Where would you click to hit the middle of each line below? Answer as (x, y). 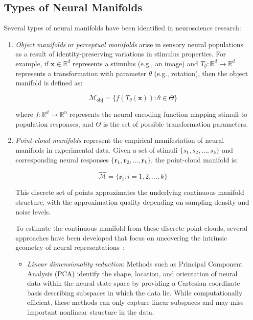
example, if (32, 63)
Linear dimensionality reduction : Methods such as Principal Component (135, 263)
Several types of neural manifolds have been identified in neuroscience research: (123, 28)
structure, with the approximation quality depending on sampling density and (132, 202)
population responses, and (54, 123)
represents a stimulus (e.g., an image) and (135, 63)
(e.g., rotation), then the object (201, 73)
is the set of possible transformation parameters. (175, 123)
